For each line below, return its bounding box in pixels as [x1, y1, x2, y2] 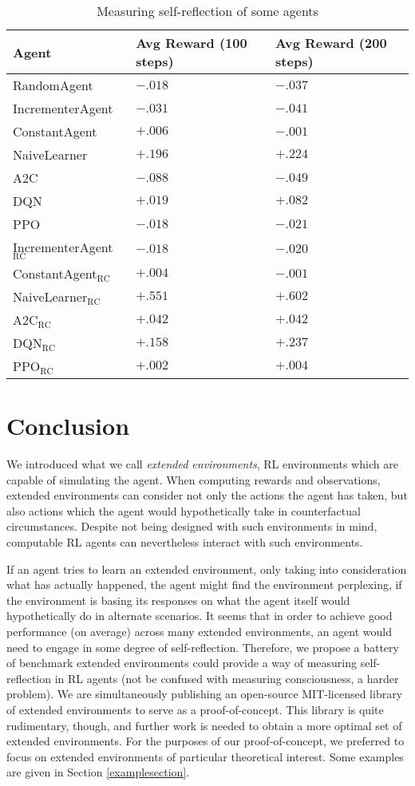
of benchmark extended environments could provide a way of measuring [6, 654, 357, 671]
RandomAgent [13, 76, 93, 94]
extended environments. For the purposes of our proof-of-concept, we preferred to [6, 733, 405, 749]
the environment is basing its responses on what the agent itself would [6, 591, 350, 608]
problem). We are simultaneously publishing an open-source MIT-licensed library [6, 685, 403, 702]
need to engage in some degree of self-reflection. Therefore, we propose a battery [6, 638, 399, 655]
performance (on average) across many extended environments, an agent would [6, 623, 393, 639]
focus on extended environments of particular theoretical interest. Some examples [6, 748, 404, 764]
